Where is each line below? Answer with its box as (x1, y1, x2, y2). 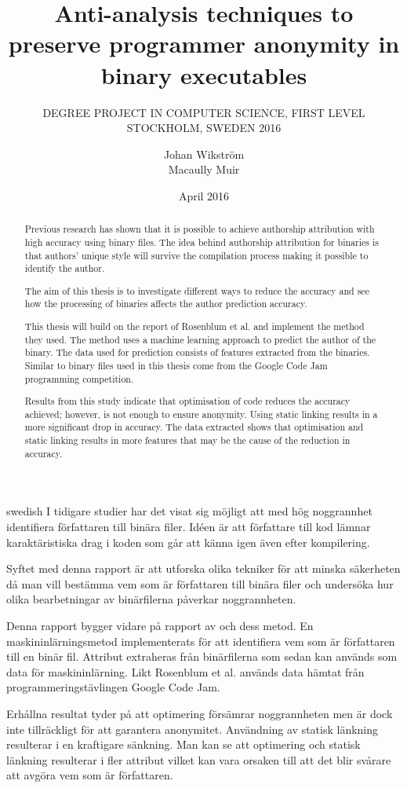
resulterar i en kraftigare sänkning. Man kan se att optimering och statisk (6, 736, 361, 753)
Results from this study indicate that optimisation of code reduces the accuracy (24, 394, 351, 408)
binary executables (100, 58, 307, 90)
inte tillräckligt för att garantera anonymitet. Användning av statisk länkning (6, 720, 379, 737)
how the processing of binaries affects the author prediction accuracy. (24, 297, 307, 310)
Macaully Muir (168, 161, 240, 178)
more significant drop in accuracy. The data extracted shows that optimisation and (24, 420, 364, 434)
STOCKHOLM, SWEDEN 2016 (126, 119, 282, 136)
